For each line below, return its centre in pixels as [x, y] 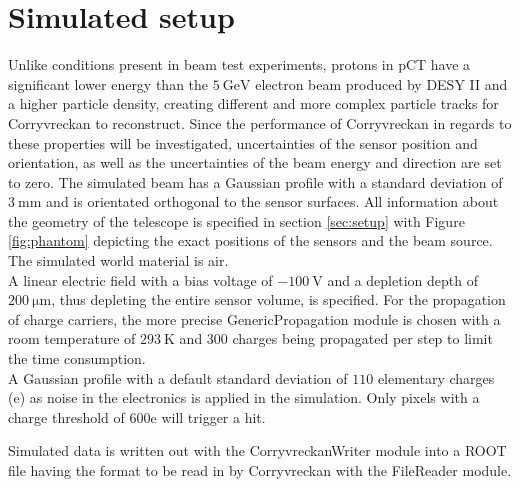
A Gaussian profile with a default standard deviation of [178, 377]
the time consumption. [77, 358]
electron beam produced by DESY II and [381, 83]
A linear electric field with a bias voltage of [140, 279]
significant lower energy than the [108, 83]
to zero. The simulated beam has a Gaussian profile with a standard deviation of [255, 181]
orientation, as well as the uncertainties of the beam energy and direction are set [255, 162]
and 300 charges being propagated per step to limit [336, 338]
